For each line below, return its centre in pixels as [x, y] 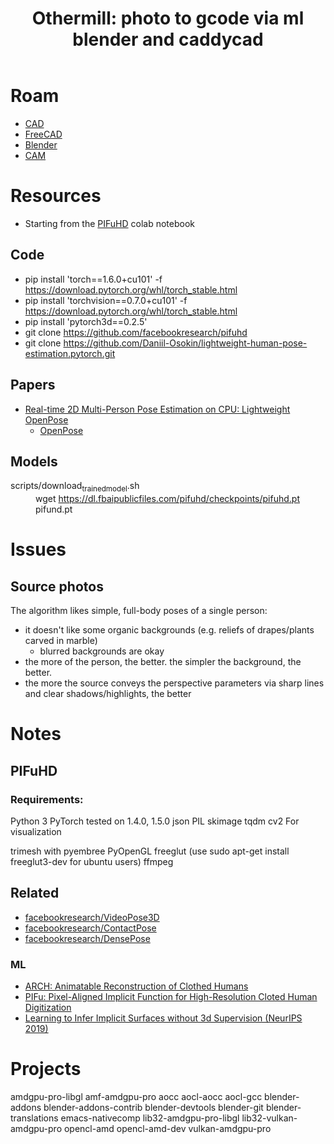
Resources [56, 196]
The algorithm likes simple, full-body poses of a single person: [139, 611]
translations [34, 1118]
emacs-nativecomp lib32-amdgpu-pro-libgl [150, 1118]
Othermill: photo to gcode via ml [168, 18]
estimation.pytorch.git [70, 353]
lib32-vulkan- [269, 1118]
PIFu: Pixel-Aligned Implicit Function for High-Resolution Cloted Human [171, 997]
